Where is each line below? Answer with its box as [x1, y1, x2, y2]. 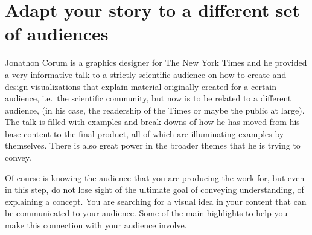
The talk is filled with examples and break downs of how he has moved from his [5, 115, 300, 128]
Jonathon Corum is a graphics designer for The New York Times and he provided [5, 56, 307, 69]
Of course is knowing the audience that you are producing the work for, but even [5, 171, 305, 184]
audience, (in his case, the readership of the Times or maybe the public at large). [5, 103, 305, 116]
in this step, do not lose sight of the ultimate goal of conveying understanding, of [5, 183, 304, 196]
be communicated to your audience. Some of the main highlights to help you [5, 207, 288, 219]
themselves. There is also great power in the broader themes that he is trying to [5, 139, 301, 152]
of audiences [5, 21, 109, 46]
